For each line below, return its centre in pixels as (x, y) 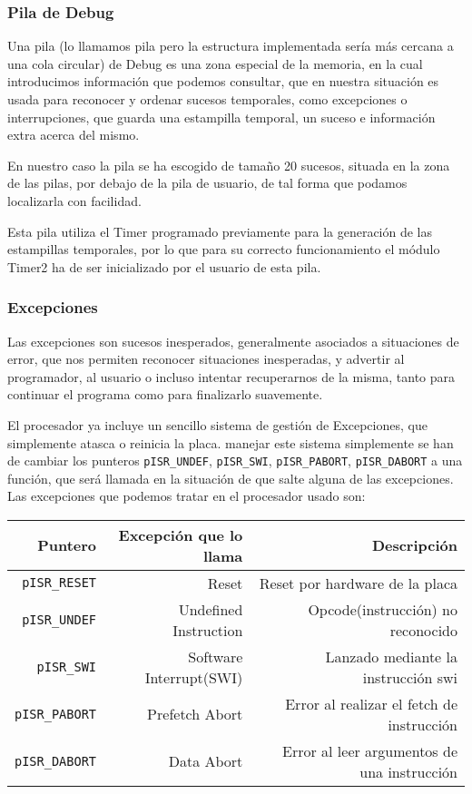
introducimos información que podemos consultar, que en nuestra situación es (223, 81)
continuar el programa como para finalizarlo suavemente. (165, 394)
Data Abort (206, 761)
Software (216, 656)
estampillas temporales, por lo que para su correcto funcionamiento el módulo (224, 249)
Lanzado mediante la (391, 656)
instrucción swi (410, 677)
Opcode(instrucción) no (383, 609)
